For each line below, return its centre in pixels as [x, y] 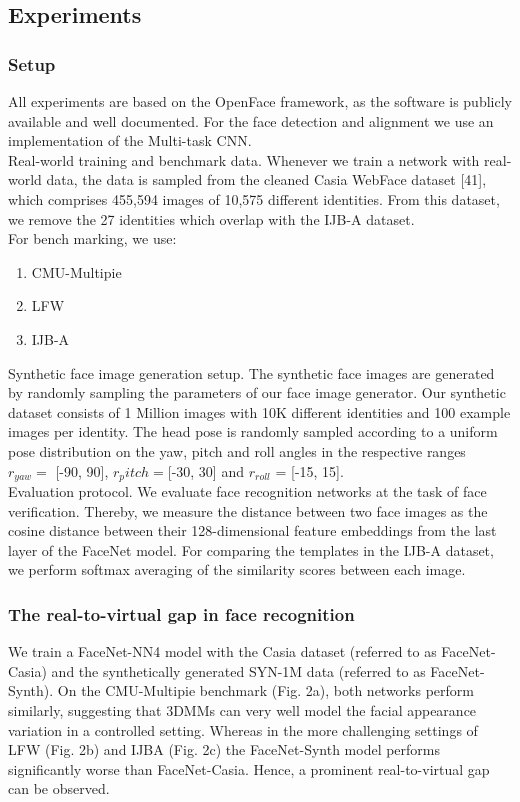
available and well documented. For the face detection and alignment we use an [251, 120]
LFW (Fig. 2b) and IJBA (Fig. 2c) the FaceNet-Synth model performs [224, 749]
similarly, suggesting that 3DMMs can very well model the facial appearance [242, 709]
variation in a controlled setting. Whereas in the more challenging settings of [243, 729]
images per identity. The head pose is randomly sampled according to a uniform [253, 431]
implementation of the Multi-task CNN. [130, 140]
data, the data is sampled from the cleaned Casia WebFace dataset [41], [266, 179]
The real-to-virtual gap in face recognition [181, 613]
